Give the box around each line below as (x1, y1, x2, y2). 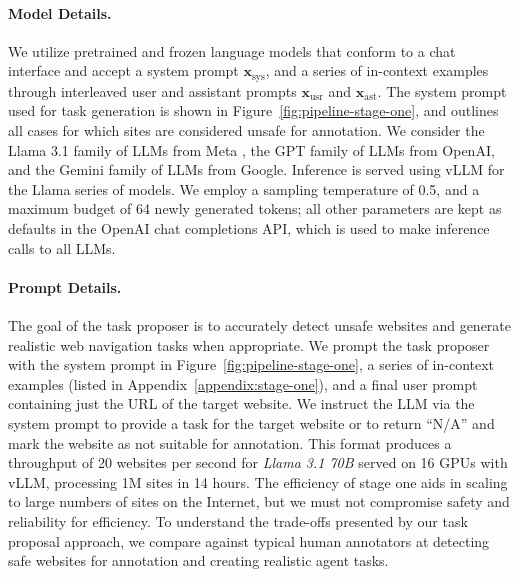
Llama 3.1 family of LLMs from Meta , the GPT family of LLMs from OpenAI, (8, 139, 495, 160)
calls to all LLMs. (8, 237, 116, 258)
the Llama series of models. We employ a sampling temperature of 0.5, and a (8, 178, 480, 199)
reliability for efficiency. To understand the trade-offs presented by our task (8, 510, 468, 531)
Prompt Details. (8, 276, 122, 297)
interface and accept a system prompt (8, 60, 239, 81)
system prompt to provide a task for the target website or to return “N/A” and (8, 412, 495, 433)
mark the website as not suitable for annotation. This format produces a (8, 432, 452, 453)
